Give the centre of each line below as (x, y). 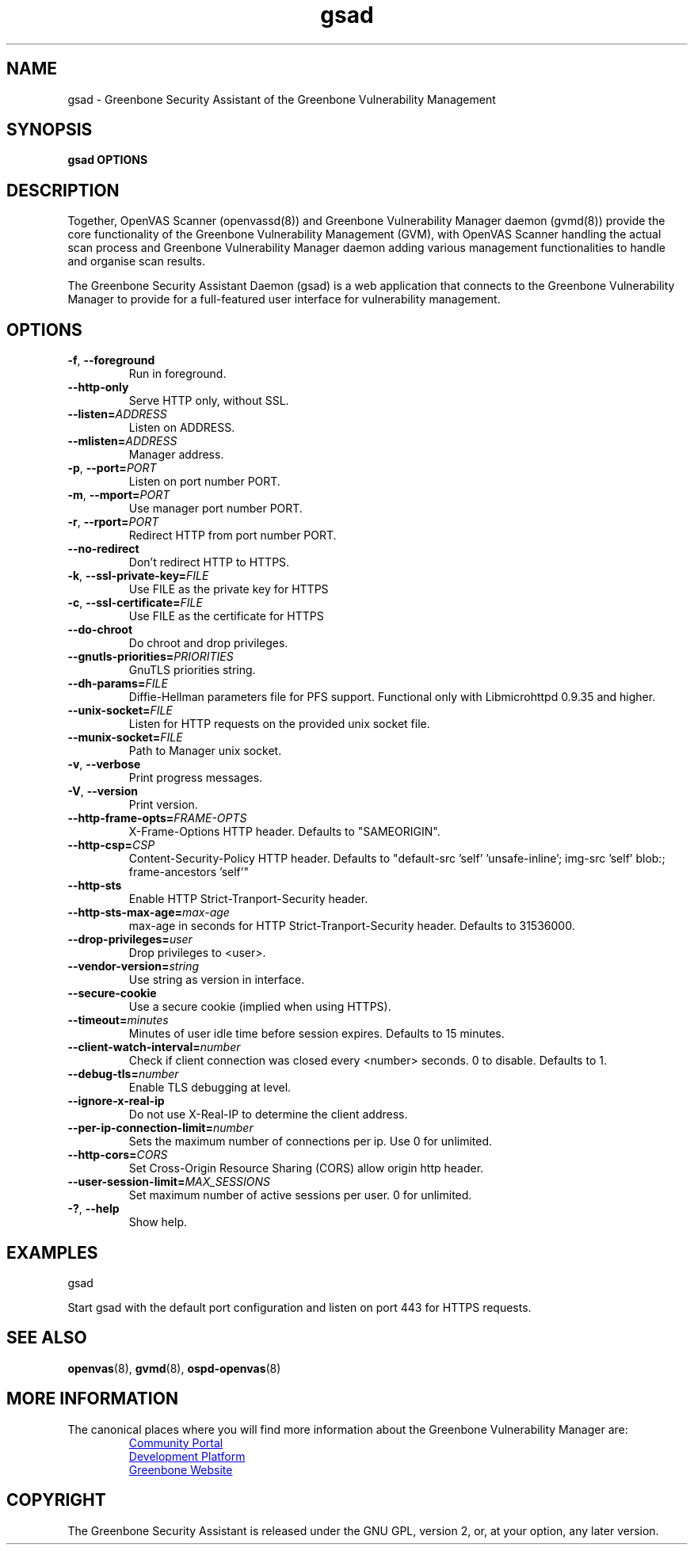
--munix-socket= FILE (125, 737)
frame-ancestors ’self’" (189, 872)
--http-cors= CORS (118, 1155)
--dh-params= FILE (118, 684)
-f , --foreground (111, 360)
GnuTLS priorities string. (192, 670)
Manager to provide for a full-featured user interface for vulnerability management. (284, 299)
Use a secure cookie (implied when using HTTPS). (260, 1007)
